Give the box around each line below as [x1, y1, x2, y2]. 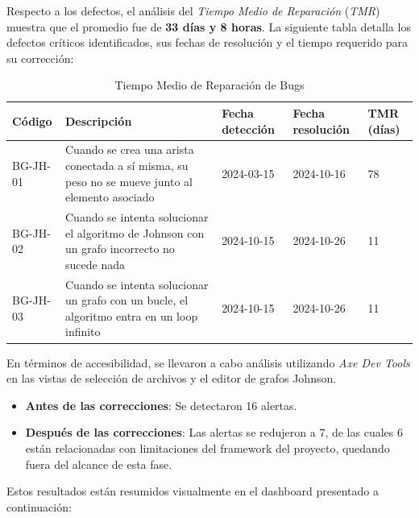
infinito [64, 323, 101, 340]
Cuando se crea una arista [64, 141, 194, 158]
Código [12, 112, 52, 129]
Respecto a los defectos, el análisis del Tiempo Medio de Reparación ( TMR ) [6, 2, 380, 19]
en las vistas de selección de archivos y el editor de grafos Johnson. [6, 370, 337, 387]
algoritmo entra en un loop [64, 307, 198, 324]
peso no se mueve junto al [64, 172, 193, 189]
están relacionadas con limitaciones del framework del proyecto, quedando [25, 439, 390, 456]
